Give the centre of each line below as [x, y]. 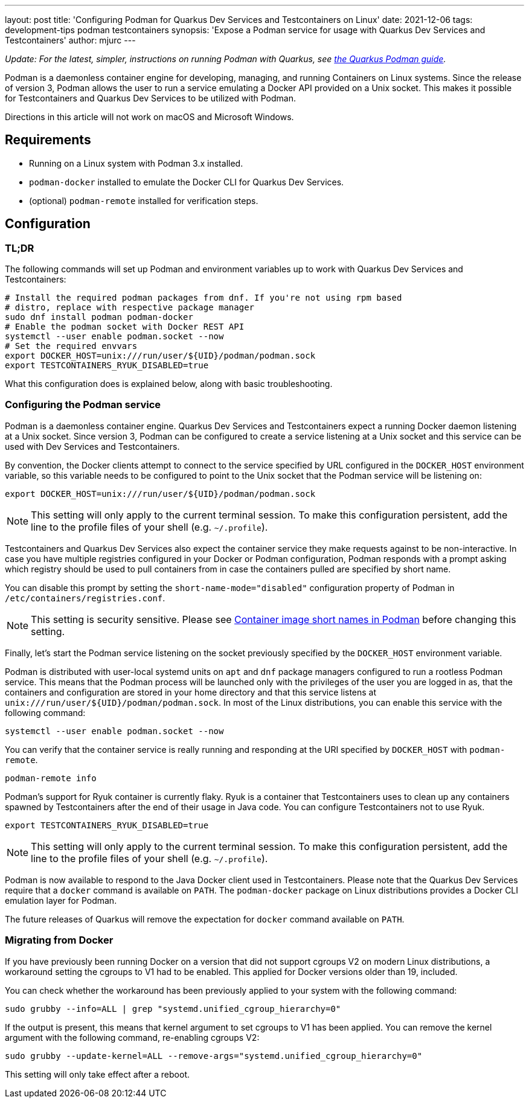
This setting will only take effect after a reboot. [98, 1074]
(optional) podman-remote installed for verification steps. [144, 200]
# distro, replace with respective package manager [130, 308]
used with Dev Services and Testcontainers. [92, 446]
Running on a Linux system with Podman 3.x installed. [136, 163]
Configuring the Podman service [83, 405]
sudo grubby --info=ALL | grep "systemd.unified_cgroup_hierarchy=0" [173, 1009]
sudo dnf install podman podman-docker [99, 317]
